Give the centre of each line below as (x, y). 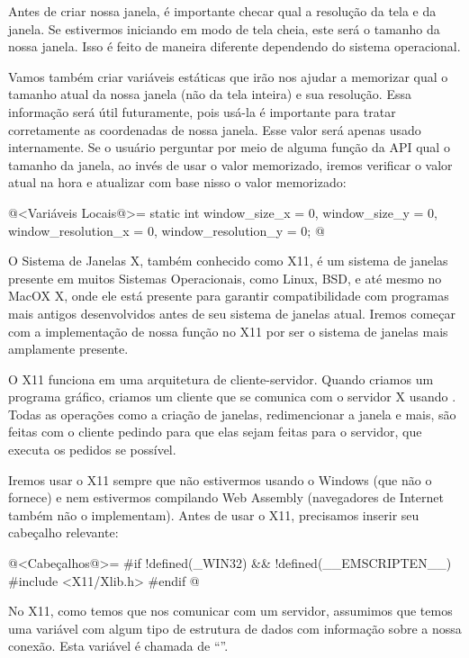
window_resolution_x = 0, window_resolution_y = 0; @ (167, 230)
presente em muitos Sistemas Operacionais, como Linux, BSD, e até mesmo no (225, 278)
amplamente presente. (68, 349)
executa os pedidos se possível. (92, 450)
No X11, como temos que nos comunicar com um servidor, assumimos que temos (230, 611)
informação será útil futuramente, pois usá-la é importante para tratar (202, 111)
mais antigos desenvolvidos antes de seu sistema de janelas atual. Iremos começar (232, 313)
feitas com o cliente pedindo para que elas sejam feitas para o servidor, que (215, 432)
